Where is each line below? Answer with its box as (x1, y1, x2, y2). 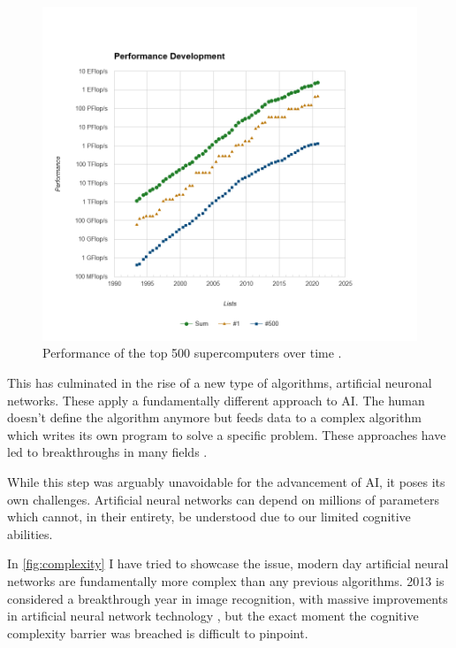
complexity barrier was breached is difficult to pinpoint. (7, 623, 308, 642)
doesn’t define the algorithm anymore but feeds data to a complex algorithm (7, 408, 422, 427)
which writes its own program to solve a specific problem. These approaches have (7, 425, 446, 444)
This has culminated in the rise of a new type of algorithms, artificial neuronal (7, 374, 432, 392)
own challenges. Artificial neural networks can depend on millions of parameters (7, 490, 439, 508)
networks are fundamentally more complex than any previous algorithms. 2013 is (7, 572, 445, 590)
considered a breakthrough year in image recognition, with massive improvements (7, 589, 448, 607)
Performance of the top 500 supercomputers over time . (42, 343, 342, 362)
